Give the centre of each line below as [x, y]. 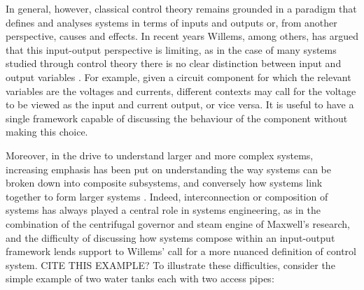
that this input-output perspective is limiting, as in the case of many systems [171, 49]
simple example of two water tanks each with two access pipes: [140, 278]
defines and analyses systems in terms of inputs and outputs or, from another [171, 22]
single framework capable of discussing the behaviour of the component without [177, 118]
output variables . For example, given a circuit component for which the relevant [178, 77]
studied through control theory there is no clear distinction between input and [174, 63]
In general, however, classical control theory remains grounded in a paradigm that [181, 8]
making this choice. [47, 132]
